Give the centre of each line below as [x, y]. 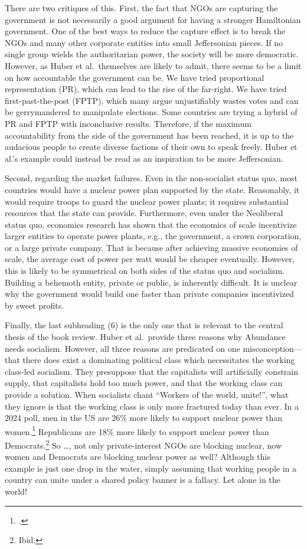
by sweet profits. [35, 305]
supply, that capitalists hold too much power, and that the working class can [144, 383]
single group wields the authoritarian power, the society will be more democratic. [152, 54]
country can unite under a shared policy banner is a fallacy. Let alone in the [143, 480]
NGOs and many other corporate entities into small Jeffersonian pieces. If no [144, 42]
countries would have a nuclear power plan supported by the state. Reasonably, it [152, 189]
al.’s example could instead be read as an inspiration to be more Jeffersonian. [144, 158]
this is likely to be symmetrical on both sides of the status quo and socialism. [145, 271]
